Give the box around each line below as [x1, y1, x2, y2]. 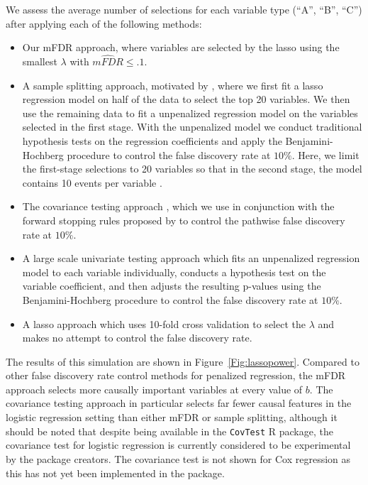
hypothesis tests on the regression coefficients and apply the [22, 133, 282, 148]
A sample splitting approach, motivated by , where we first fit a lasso [22, 77, 323, 92]
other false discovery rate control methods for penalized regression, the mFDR [6, 368, 346, 383]
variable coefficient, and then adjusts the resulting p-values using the [22, 278, 321, 293]
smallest [22, 54, 57, 68]
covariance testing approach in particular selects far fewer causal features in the [6, 396, 352, 410]
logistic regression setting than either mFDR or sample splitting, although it [6, 410, 338, 425]
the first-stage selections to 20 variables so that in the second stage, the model [22, 161, 362, 176]
